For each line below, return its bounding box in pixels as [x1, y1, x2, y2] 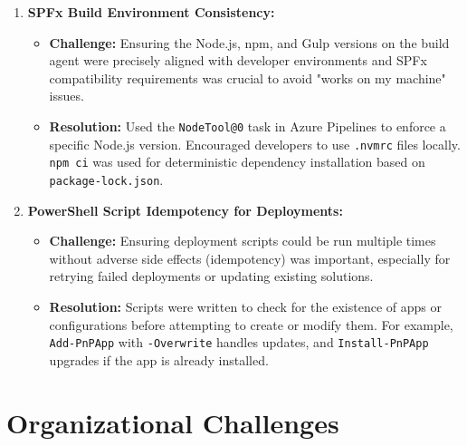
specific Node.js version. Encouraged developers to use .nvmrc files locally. [49, 134, 461, 153]
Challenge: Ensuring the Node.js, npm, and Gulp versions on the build [49, 33, 450, 52]
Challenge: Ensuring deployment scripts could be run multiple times [49, 231, 436, 250]
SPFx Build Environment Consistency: [27, 3, 275, 21]
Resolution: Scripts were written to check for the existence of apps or [49, 296, 442, 315]
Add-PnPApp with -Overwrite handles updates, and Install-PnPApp [49, 333, 429, 352]
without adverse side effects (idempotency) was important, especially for [49, 248, 451, 267]
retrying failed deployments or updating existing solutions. [49, 267, 374, 286]
